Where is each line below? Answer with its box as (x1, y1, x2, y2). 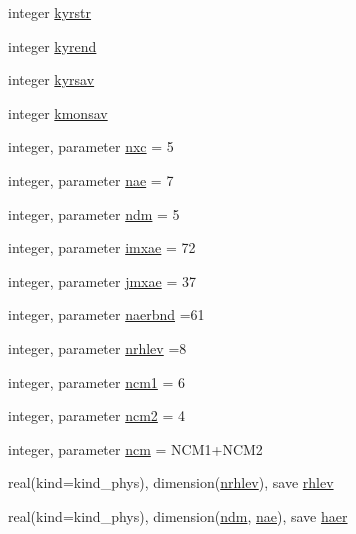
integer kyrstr (8, 2, 92, 22)
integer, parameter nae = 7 (8, 169, 174, 190)
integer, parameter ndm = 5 (8, 203, 180, 224)
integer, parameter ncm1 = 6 (8, 371, 186, 392)
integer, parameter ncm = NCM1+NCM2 (8, 438, 263, 459)
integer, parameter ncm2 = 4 (8, 405, 186, 426)
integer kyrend (8, 35, 97, 56)
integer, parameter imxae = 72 (8, 237, 196, 258)
